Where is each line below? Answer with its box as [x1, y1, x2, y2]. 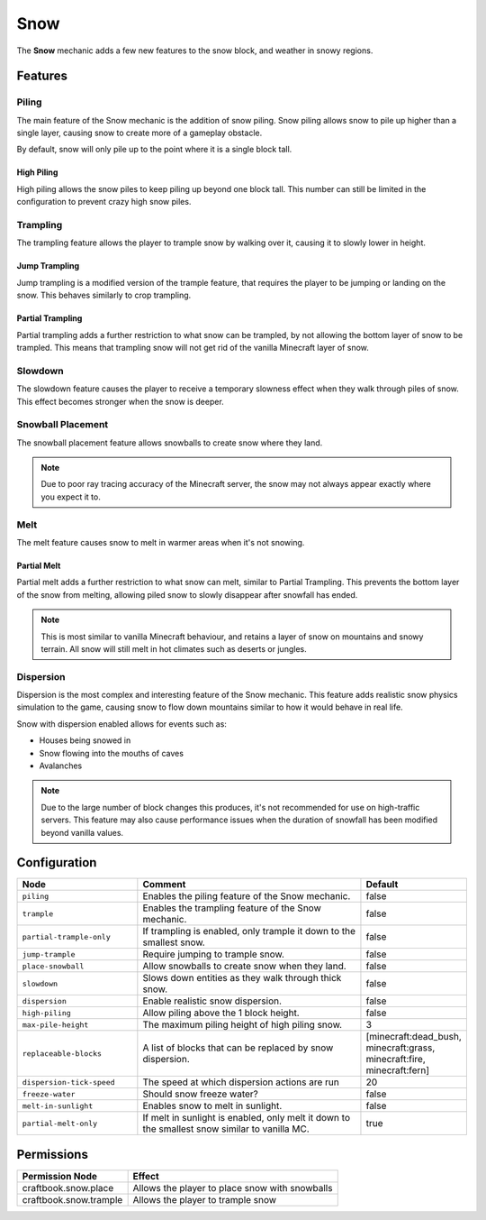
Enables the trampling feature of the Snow [142, 902, 321, 914]
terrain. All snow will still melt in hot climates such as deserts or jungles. [40, 643, 307, 654]
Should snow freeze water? [142, 1087, 258, 1100]
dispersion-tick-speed [22, 1078, 116, 1087]
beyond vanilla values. [40, 827, 124, 838]
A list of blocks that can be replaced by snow [142, 1041, 334, 1054]
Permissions [16, 1146, 89, 1162]
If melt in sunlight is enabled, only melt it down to [142, 1112, 351, 1124]
